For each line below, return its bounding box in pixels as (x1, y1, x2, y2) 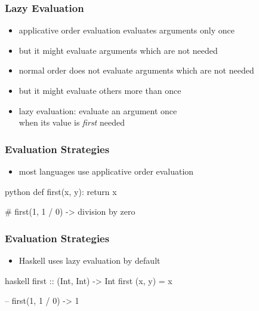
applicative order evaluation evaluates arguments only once (18, 24, 235, 36)
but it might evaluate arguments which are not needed (18, 44, 218, 56)
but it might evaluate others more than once (18, 84, 181, 96)
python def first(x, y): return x (5, 185, 117, 197)
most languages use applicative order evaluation (18, 165, 194, 177)
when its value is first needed (18, 116, 125, 129)
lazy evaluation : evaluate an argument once (18, 104, 177, 117)
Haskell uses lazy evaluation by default (18, 254, 161, 266)
